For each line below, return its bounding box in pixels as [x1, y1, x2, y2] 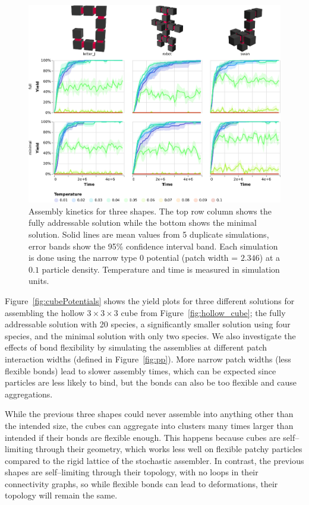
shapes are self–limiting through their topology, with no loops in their [5, 466, 258, 478]
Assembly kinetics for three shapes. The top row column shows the [29, 204, 272, 217]
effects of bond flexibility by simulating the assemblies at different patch [5, 341, 267, 353]
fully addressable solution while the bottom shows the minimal [29, 216, 257, 229]
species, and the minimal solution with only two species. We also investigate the [5, 329, 296, 342]
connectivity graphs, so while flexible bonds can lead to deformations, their [5, 477, 278, 490]
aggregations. [5, 387, 53, 400]
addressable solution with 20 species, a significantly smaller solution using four [5, 318, 291, 330]
